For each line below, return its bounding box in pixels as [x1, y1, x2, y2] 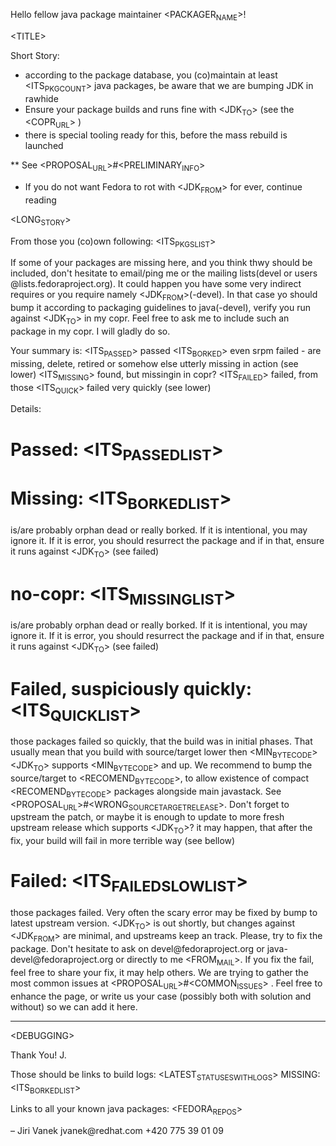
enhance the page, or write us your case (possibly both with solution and [10, 990, 312, 1002]
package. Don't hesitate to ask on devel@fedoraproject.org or [10, 943, 265, 955]
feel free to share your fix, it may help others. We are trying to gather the [10, 967, 309, 979]
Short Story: [10, 49, 60, 61]
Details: [10, 403, 42, 415]
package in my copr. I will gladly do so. [10, 325, 171, 337]
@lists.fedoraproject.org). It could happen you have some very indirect [10, 278, 302, 290]
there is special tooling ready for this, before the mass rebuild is [24, 129, 288, 141]
